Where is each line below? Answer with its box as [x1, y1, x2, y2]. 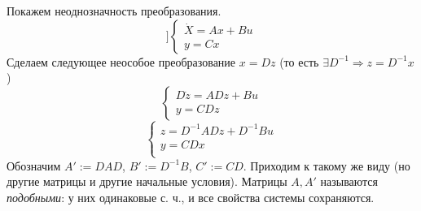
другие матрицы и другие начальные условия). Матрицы [7, 173, 287, 190]
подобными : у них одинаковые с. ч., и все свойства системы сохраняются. [7, 189, 375, 206]
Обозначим [7, 157, 61, 174]
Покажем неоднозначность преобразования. [7, 2, 221, 19]
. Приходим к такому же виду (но [243, 157, 410, 174]
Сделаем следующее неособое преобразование [7, 53, 236, 70]
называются [320, 173, 379, 190]
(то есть [279, 53, 319, 70]
